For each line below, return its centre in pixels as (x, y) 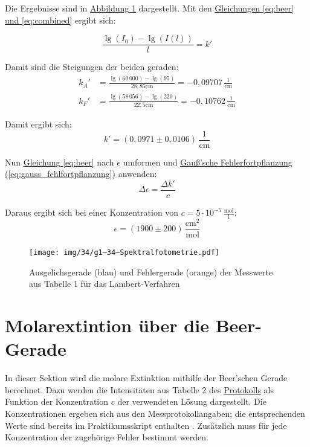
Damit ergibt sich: (38, 124)
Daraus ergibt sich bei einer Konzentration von (92, 212)
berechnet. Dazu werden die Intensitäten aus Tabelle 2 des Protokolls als (139, 389)
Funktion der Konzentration (57, 401)
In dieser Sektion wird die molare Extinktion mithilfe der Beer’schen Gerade (146, 378)
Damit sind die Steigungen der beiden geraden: (92, 67)
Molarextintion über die (107, 325)
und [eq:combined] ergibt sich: (60, 20)
